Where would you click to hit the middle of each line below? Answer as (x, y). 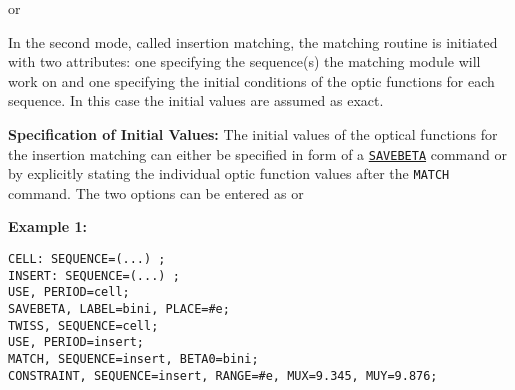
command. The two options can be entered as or (156, 192)
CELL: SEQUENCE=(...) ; (87, 259)
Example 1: (47, 226)
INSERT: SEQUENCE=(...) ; (94, 275)
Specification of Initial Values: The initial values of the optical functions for (253, 133)
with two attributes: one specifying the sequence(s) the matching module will (244, 61)
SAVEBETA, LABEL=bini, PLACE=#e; (119, 309)
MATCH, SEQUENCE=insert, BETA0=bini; (133, 359)
